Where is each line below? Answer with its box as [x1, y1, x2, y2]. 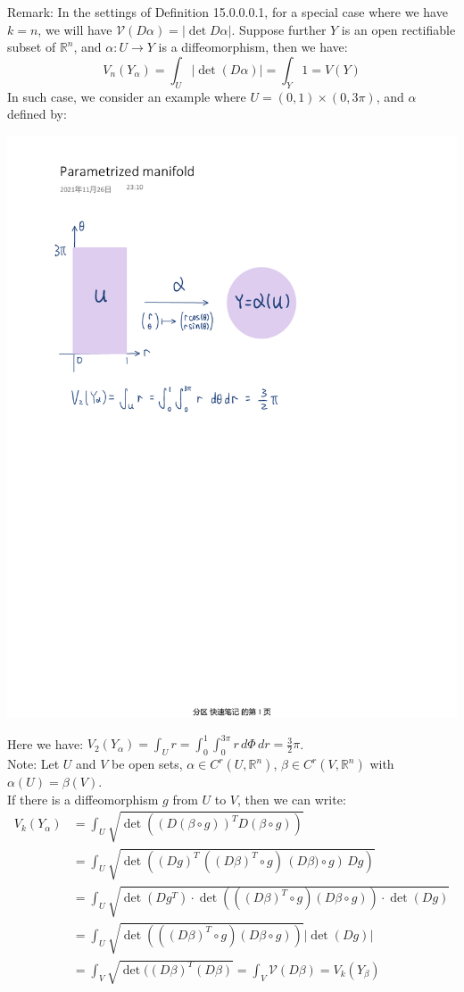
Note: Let [7, 754, 60, 773]
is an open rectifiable [341, 20, 456, 38]
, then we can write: [237, 789, 346, 808]
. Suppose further [231, 20, 327, 38]
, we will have [37, 20, 112, 38]
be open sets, [112, 754, 183, 773]
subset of [7, 38, 56, 56]
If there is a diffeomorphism [7, 789, 159, 808]
